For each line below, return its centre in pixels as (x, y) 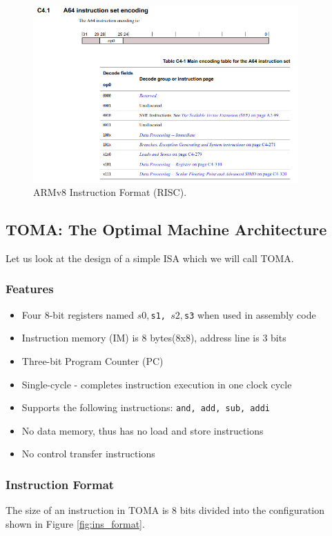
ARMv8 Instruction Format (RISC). (110, 192)
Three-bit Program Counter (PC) (92, 361)
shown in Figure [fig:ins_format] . (75, 523)
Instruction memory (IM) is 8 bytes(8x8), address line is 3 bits (154, 338)
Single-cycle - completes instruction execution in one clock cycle (157, 384)
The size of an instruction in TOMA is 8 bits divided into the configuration (165, 510)
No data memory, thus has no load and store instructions (143, 430)
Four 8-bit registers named (78, 314)
